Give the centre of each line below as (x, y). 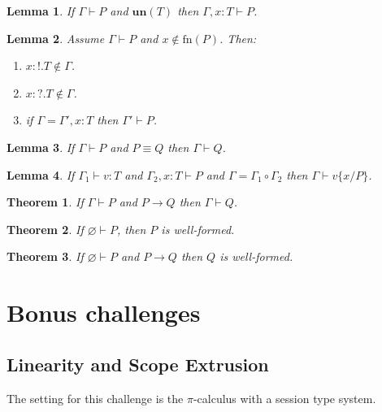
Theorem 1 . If (45, 202)
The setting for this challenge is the (95, 398)
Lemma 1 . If (41, 11)
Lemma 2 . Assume (56, 38)
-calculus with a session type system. (284, 398)
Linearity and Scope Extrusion (138, 364)
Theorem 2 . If (45, 229)
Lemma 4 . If (41, 174)
